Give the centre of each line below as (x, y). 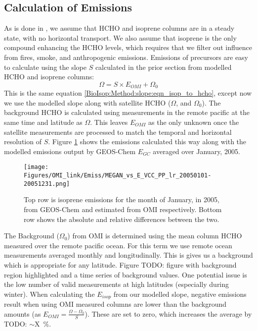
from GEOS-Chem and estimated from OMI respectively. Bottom (123, 209)
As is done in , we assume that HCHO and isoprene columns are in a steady (119, 28)
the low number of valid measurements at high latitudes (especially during (117, 284)
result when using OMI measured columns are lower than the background (115, 304)
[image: (36, 167)
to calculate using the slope (45, 67)
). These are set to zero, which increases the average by (168, 313)
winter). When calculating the (49, 294)
